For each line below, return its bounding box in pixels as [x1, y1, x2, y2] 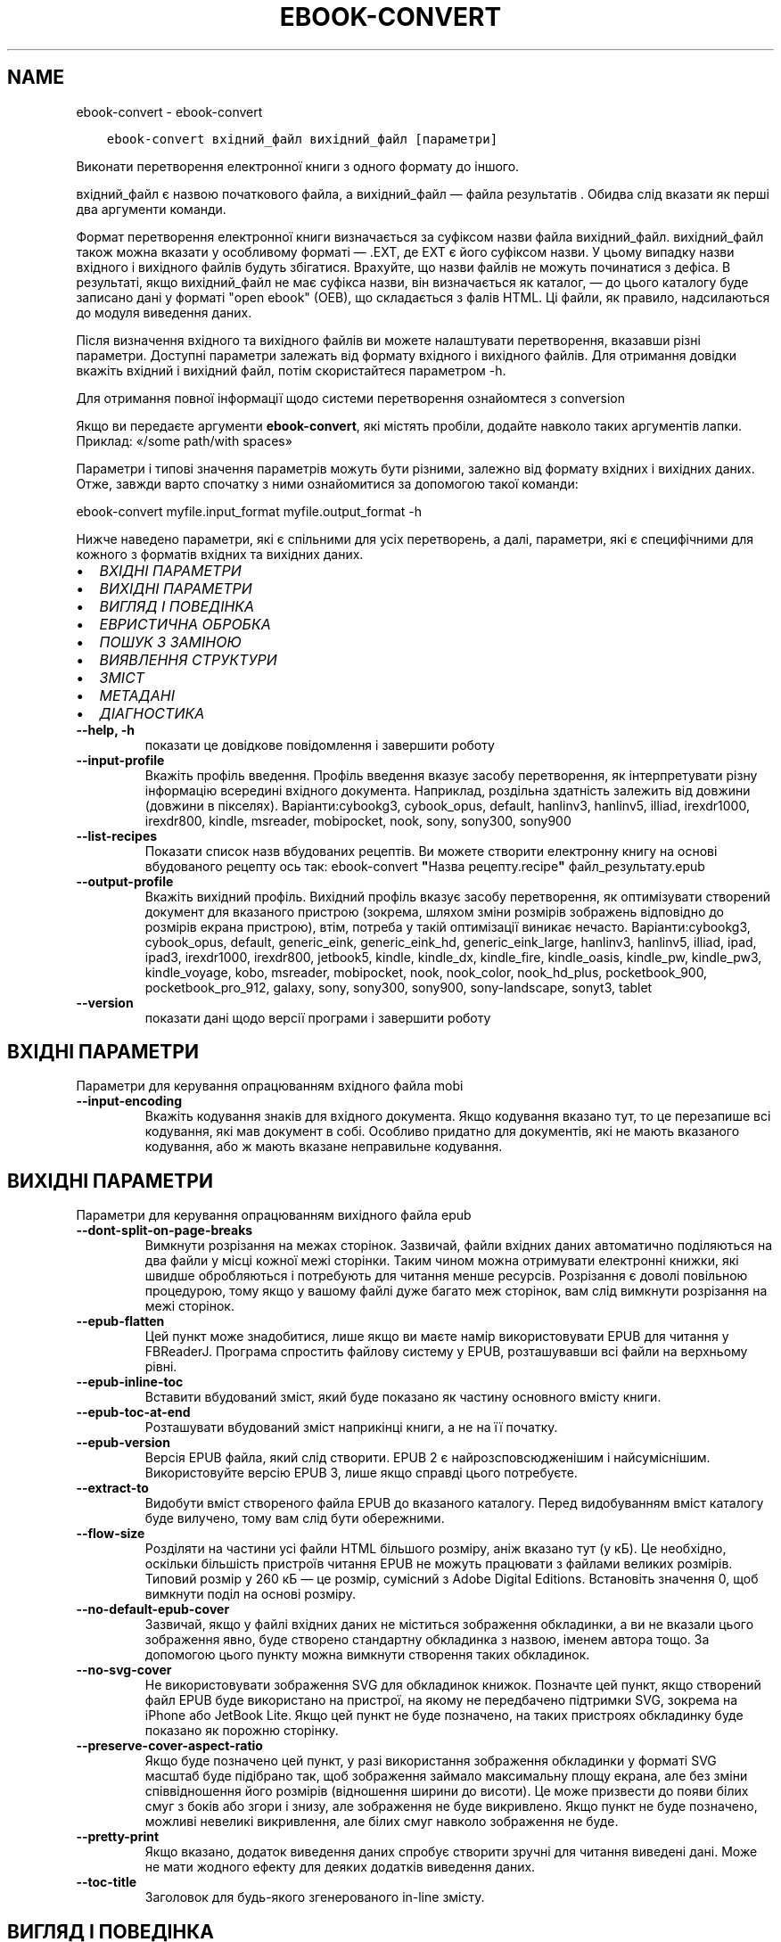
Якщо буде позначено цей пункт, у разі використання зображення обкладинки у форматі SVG [144, 1753, 717, 1769]
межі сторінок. [144, 1298, 234, 1314]
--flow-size [76, 1526, 145, 1542]
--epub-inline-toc [76, 1374, 184, 1390]
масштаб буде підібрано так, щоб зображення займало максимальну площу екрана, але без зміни [144, 1768, 748, 1784]
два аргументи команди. [76, 201, 226, 217]
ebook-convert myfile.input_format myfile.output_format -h [76, 503, 423, 519]
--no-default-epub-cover [76, 1601, 230, 1617]
